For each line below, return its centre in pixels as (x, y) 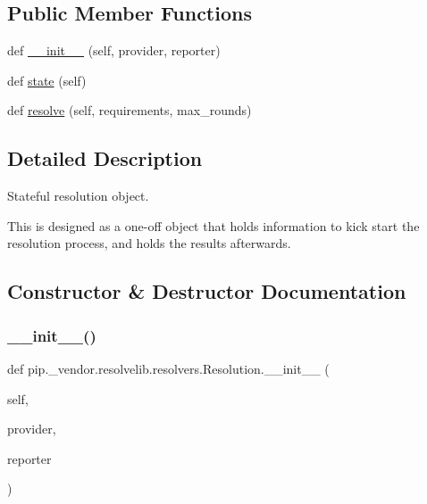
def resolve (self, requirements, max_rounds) (130, 110)
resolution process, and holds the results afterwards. (149, 243)
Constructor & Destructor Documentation (207, 291)
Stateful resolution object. (78, 196)
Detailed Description (105, 158)
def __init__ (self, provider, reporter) (114, 50)
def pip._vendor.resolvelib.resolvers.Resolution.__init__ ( (168, 368)
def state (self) (47, 80)
